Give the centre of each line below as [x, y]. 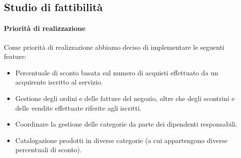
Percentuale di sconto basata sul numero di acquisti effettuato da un [117, 72]
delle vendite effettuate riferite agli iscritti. [78, 108]
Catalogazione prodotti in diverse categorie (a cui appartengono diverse [121, 140]
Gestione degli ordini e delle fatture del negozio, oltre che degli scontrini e [125, 98]
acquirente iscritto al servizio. [59, 82]
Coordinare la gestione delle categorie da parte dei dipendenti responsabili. [126, 124]
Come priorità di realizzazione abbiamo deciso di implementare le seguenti [114, 47]
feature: [15, 56]
